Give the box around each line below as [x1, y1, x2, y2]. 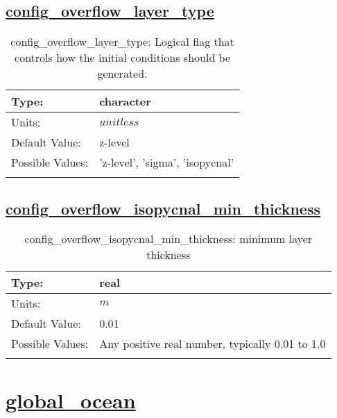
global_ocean [6, 385, 136, 414]
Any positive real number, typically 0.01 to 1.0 [99, 335, 326, 352]
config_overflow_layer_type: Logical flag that [10, 33, 234, 50]
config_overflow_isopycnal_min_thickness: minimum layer [24, 231, 313, 247]
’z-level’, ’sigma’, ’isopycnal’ [99, 154, 234, 171]
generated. [97, 65, 148, 82]
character [99, 93, 151, 110]
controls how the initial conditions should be [15, 49, 231, 66]
